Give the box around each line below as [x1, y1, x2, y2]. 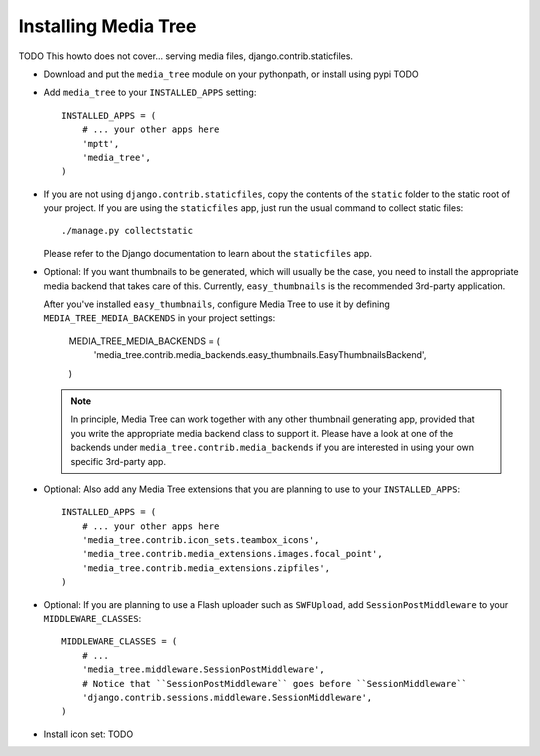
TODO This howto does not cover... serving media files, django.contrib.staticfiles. [18, 50, 354, 62]
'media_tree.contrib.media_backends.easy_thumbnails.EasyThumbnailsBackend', [93, 349, 427, 361]
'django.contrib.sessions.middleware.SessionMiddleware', [81, 692, 373, 703]
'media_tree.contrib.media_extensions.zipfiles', [81, 562, 330, 574]
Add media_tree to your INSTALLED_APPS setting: [43, 86, 257, 99]
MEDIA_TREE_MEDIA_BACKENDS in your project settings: [43, 312, 276, 324]
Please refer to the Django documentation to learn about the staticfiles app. [43, 247, 372, 259]
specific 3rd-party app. [70, 455, 167, 467]
